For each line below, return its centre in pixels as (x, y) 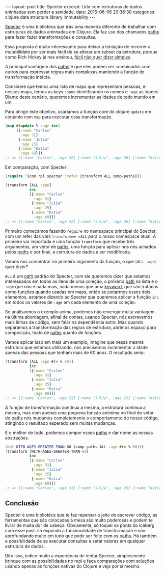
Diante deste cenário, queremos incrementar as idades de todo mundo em (80, 97)
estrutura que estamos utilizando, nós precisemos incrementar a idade (77, 347)
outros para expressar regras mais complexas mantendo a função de (75, 72)
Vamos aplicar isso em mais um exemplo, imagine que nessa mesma (74, 342)
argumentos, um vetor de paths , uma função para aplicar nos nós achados (81, 246)
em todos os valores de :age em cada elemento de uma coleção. (70, 302)
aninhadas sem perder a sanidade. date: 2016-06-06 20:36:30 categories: (80, 12)
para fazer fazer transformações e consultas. (51, 37)
